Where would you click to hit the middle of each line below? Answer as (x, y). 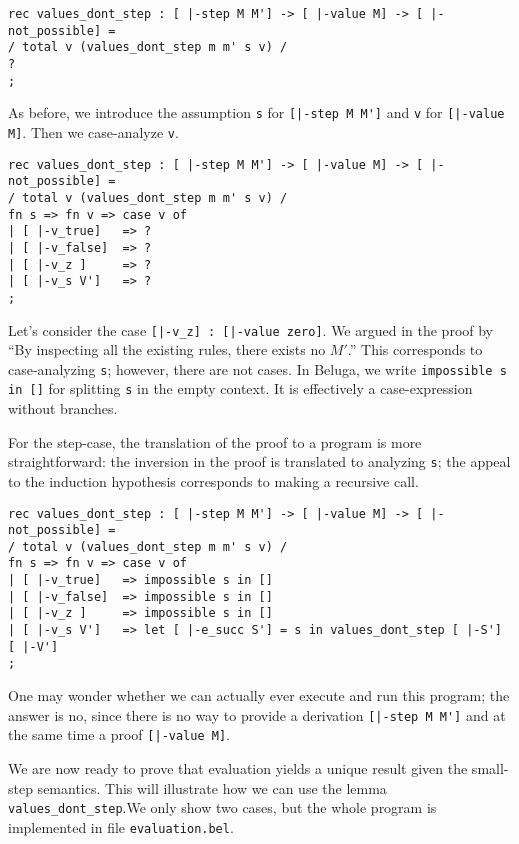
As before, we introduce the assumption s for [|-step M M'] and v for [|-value (256, 112)
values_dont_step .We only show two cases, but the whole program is (222, 807)
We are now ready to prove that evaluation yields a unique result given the (238, 767)
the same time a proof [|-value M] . (119, 734)
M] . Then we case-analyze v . (93, 131)
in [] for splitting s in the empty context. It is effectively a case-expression (240, 388)
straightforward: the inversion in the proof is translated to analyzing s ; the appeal (259, 461)
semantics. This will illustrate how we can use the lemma (212, 787)
